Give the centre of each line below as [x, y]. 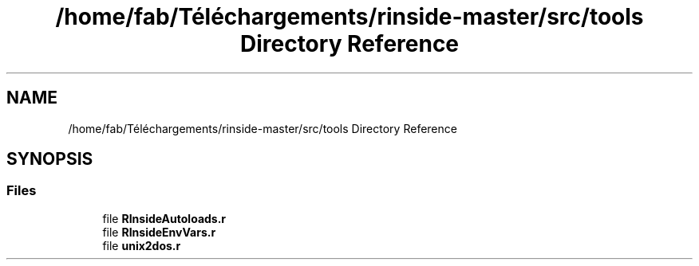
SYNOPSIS [50, 159]
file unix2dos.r [142, 245]
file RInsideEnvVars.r [159, 232]
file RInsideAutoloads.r [164, 218]
